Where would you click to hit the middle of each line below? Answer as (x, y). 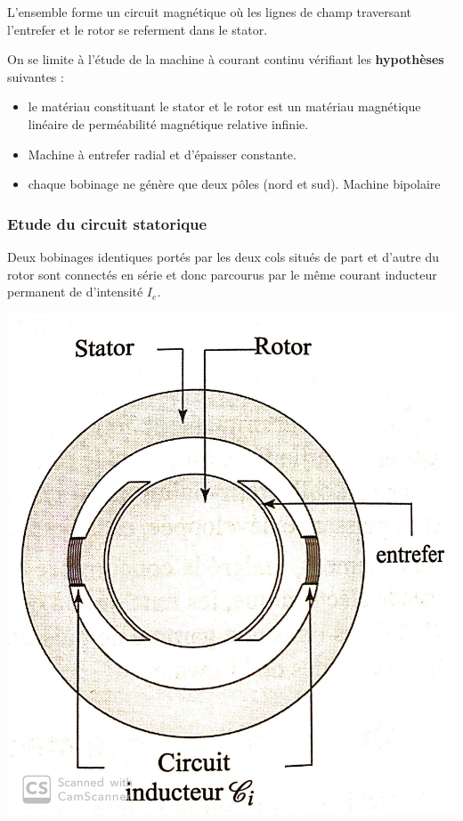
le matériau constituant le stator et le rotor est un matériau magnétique (224, 106)
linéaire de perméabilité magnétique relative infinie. (168, 123)
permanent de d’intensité (75, 292)
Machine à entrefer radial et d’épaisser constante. (162, 154)
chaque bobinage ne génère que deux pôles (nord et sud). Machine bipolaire (234, 184)
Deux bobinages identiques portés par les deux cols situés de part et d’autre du (223, 256)
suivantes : (36, 76)
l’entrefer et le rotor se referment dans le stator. (138, 29)
